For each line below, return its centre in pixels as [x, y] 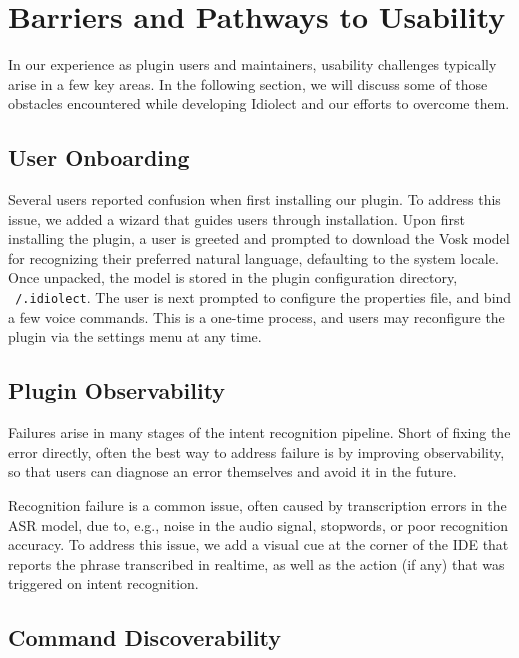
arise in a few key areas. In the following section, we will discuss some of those [248, 83]
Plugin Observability [117, 390]
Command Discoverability [145, 637]
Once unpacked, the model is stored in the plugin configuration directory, [233, 277]
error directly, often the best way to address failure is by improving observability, [256, 451]
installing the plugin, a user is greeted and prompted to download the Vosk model [259, 238]
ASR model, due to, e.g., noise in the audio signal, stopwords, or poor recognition [258, 524]
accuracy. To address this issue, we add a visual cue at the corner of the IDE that [258, 544]
